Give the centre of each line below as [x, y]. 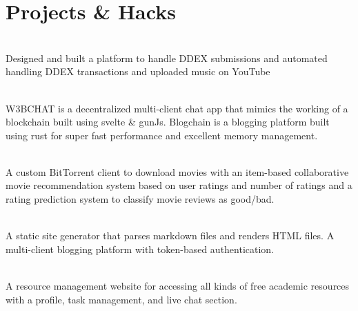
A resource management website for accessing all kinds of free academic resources [178, 286]
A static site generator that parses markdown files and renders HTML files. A [170, 235]
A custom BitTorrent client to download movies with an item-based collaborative [177, 171]
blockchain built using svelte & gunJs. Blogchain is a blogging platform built [168, 122]
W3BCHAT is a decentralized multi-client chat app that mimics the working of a [177, 108]
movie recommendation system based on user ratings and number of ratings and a [179, 185]
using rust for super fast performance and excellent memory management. [162, 135]
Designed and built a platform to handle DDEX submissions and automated [167, 58]
